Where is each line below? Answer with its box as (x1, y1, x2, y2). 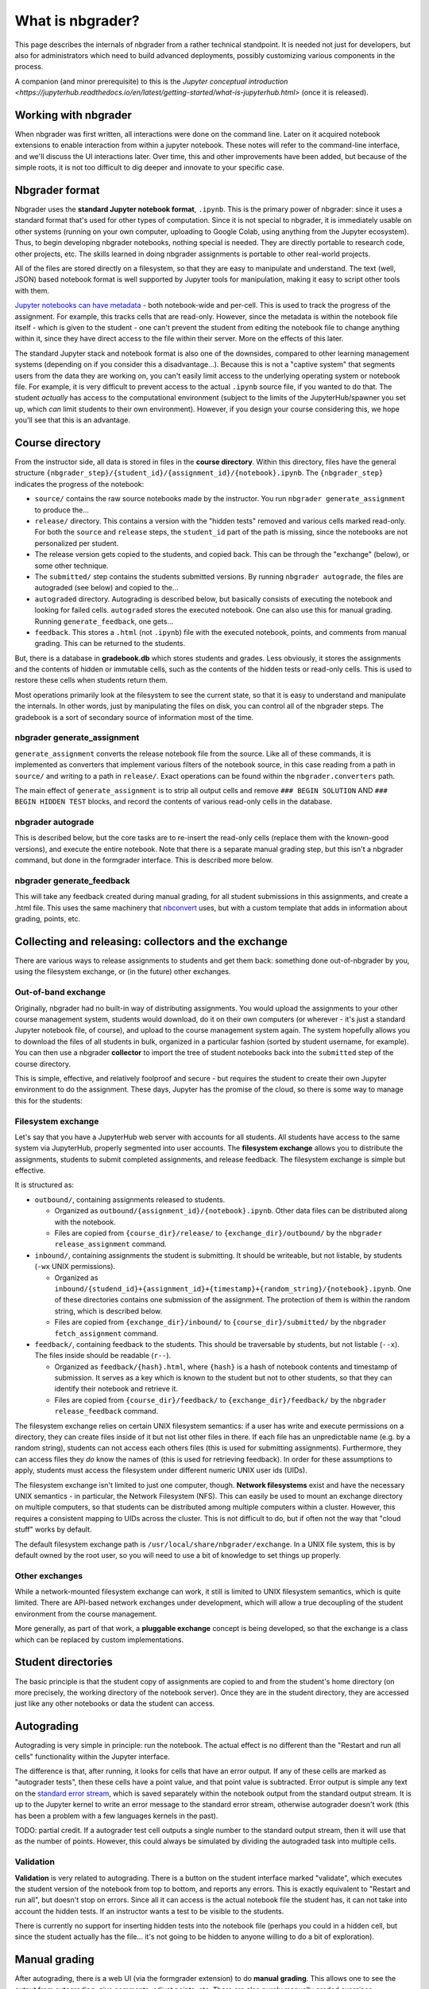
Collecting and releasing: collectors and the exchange (14, 935, 288, 948)
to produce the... (34, 505, 89, 515)
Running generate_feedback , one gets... (34, 617, 174, 626)
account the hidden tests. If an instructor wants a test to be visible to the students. (14, 1906, 284, 1916)
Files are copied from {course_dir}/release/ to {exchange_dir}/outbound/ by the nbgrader (54, 1228, 383, 1237)
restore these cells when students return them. (14, 675, 168, 685)
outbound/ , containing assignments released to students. (34, 1194, 226, 1205)
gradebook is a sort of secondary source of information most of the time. (14, 712, 254, 722)
